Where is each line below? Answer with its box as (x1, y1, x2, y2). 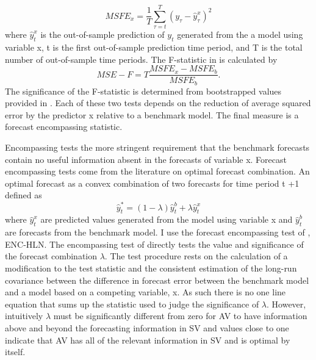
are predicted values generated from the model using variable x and (40, 213, 293, 226)
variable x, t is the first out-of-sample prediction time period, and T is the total (5, 40, 303, 53)
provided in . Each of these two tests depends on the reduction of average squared (5, 96, 311, 109)
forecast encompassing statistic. (5, 120, 123, 133)
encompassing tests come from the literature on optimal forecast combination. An (5, 165, 310, 178)
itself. (5, 345, 26, 358)
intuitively (5, 309, 43, 322)
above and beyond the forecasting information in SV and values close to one (5, 322, 289, 334)
